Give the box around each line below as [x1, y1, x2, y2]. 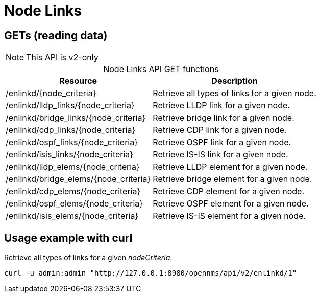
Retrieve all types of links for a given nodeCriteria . [4, 253, 173, 262]
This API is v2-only [26, 52, 99, 63]
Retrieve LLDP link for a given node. [153, 100, 290, 111]
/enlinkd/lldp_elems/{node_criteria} [6, 162, 140, 172]
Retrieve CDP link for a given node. [153, 125, 287, 135]
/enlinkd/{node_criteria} [6, 88, 96, 99]
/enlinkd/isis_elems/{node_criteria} [6, 211, 139, 221]
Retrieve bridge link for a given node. [153, 112, 294, 123]
